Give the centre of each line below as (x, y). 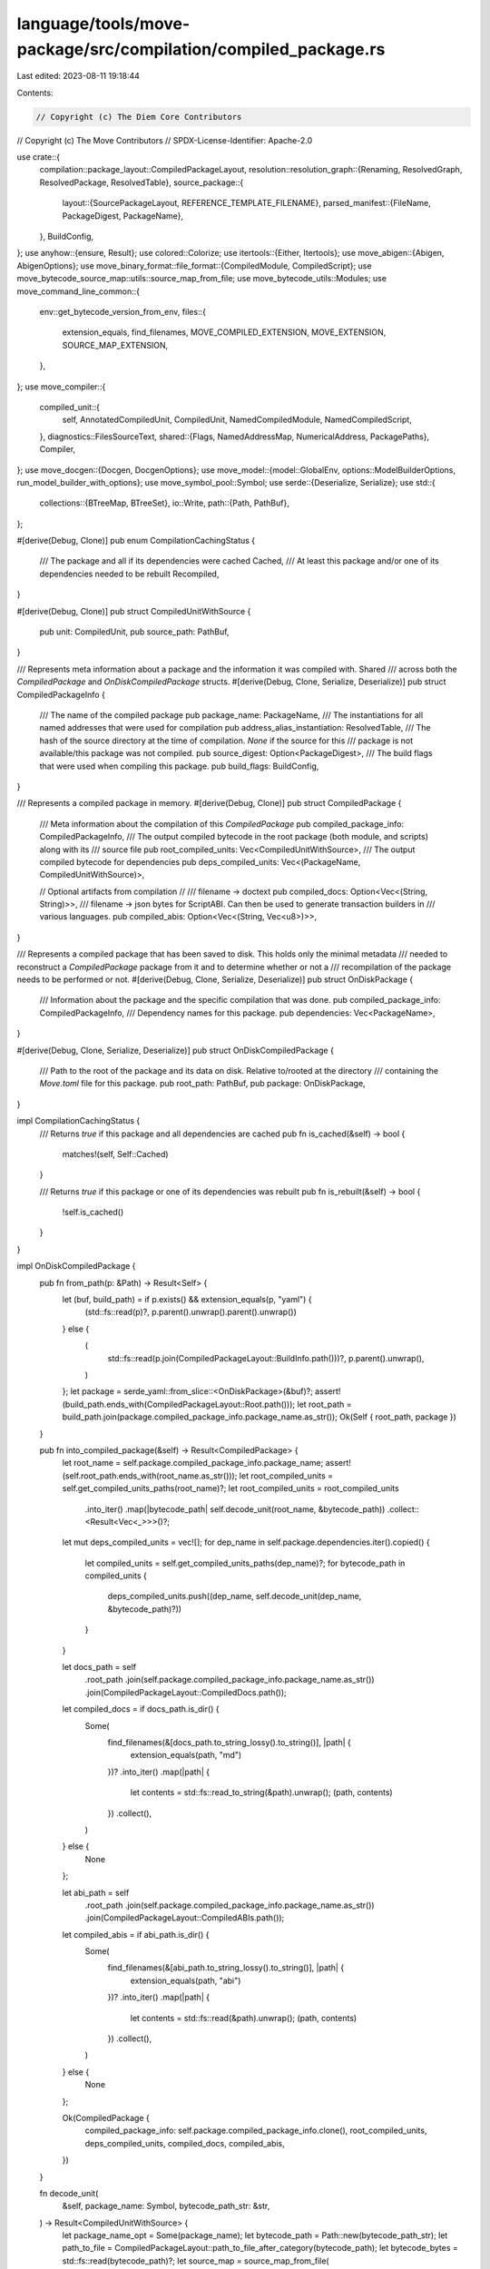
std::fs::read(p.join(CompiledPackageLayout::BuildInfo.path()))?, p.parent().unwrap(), (266, 1358)
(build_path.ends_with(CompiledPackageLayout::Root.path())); (179, 1404)
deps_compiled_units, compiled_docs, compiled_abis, (185, 2143)
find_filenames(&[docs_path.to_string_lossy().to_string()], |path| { (229, 1742)
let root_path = (324, 1404)
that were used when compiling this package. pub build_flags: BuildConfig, (179, 766)
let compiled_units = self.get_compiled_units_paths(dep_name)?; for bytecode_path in (245, 1563)
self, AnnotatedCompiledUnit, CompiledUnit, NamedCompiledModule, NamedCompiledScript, (237, 420)
